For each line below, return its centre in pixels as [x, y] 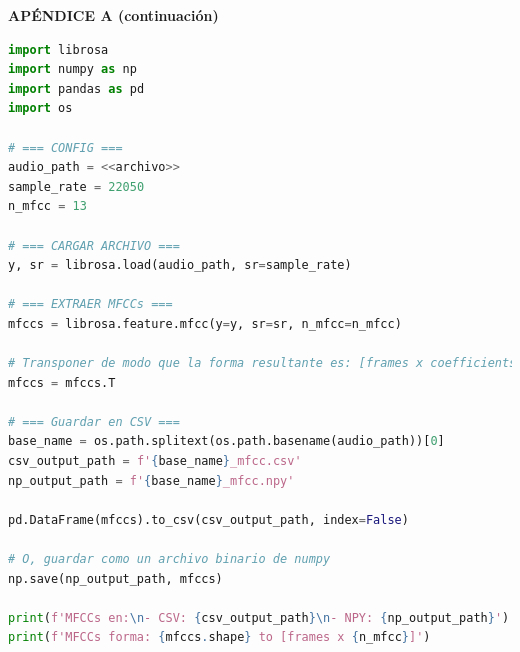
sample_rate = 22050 [76, 186]
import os [40, 108]
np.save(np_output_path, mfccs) [115, 578]
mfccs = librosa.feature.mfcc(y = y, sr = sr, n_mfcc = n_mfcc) [205, 323]
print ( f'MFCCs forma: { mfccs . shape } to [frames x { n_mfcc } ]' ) [219, 637]
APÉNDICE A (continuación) [113, 15]
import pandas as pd [76, 88]
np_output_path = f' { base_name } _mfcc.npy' [151, 480]
